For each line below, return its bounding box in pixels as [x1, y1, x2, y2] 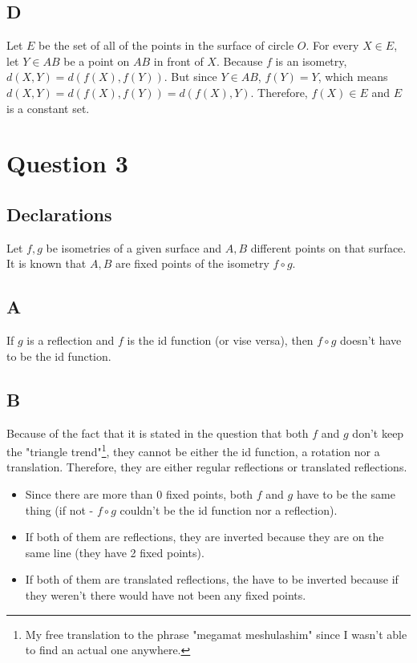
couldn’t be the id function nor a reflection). [119, 501, 338, 518]
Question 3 [6, 147, 128, 180]
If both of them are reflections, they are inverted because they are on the [25, 528, 384, 545]
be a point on [63, 52, 130, 69]
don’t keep [352, 424, 404, 441]
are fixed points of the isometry [115, 255, 269, 272]
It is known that [6, 255, 87, 272]
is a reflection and [26, 332, 115, 349]
